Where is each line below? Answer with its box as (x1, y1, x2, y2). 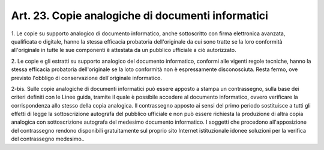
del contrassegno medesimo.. (11, 135, 85, 143)
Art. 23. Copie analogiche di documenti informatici (11, 9, 268, 22)
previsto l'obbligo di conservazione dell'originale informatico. (11, 74, 162, 81)
